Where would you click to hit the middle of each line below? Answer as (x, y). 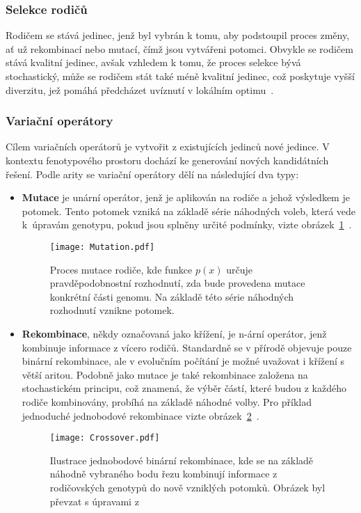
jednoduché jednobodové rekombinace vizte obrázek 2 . (141, 415)
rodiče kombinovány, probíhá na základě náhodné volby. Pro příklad (167, 401)
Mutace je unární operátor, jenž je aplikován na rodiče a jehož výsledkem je (186, 197)
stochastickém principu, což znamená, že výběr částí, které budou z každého (184, 388)
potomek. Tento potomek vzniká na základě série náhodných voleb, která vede (189, 211)
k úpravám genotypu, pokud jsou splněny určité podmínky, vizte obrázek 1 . (187, 224)
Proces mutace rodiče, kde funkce (121, 269)
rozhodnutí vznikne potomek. (112, 310)
